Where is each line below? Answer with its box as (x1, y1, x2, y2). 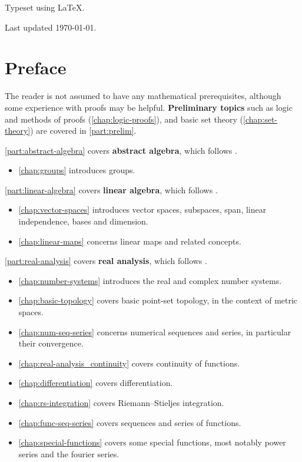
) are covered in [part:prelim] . (30, 124, 137, 137)
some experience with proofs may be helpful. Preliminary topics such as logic (5, 101, 293, 113)
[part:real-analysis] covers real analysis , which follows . (5, 255, 207, 267)
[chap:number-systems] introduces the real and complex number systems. (18, 274, 282, 286)
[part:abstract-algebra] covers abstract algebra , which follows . (5, 144, 237, 156)
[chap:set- (243, 113, 278, 125)
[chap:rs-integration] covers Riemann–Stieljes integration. (18, 397, 224, 408)
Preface (5, 55, 67, 80)
